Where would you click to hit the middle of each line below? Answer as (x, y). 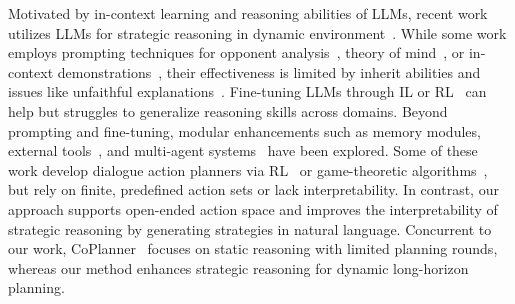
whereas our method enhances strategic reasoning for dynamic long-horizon (238, 267)
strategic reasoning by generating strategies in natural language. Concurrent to (250, 228)
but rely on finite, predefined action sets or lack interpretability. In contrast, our (253, 189)
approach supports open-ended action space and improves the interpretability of (253, 208)
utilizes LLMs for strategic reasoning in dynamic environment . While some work (257, 32)
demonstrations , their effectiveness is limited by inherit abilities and (269, 71)
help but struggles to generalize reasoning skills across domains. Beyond (228, 110)
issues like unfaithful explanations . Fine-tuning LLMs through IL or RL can (247, 91)
